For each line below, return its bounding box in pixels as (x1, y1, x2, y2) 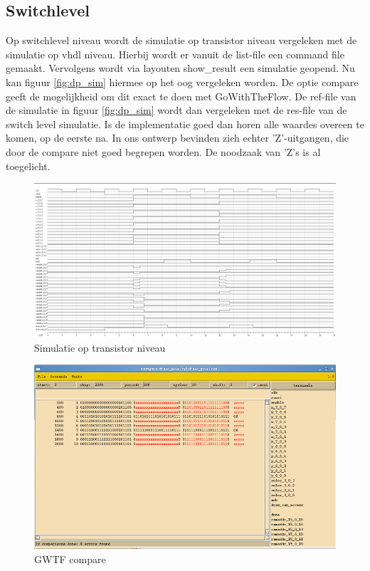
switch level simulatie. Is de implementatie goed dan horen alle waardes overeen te (6, 116, 364, 131)
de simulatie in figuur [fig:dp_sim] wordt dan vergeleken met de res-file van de (6, 103, 347, 117)
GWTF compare (34, 551, 106, 566)
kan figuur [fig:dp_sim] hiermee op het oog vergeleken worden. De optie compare (6, 74, 359, 89)
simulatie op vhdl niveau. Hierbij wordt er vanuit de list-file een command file (6, 46, 344, 61)
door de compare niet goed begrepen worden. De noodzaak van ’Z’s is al (6, 144, 321, 159)
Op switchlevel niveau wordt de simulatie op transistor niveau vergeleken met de (6, 33, 357, 48)
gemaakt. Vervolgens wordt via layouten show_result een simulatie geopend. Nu (6, 61, 355, 75)
